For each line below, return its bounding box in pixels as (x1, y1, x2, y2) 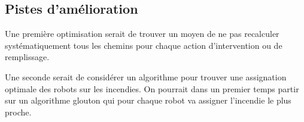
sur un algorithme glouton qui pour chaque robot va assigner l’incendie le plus (5, 94, 291, 107)
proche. (5, 105, 32, 118)
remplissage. (5, 51, 50, 63)
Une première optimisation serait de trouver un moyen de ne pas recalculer (5, 27, 279, 40)
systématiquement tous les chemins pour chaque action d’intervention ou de (5, 39, 282, 51)
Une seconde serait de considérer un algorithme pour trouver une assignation (5, 70, 287, 83)
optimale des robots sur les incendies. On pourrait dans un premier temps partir (5, 82, 299, 95)
